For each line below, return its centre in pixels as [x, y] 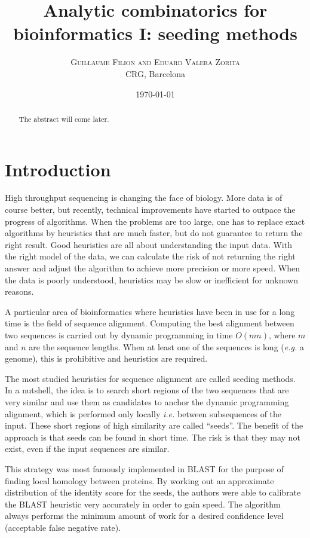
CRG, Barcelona [155, 73]
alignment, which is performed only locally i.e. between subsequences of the [143, 413]
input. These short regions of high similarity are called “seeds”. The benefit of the [154, 425]
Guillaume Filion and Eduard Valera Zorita [155, 62]
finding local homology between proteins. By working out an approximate [139, 480]
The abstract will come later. [64, 119]
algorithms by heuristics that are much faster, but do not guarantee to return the [154, 233]
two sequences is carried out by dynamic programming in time [119, 335]
